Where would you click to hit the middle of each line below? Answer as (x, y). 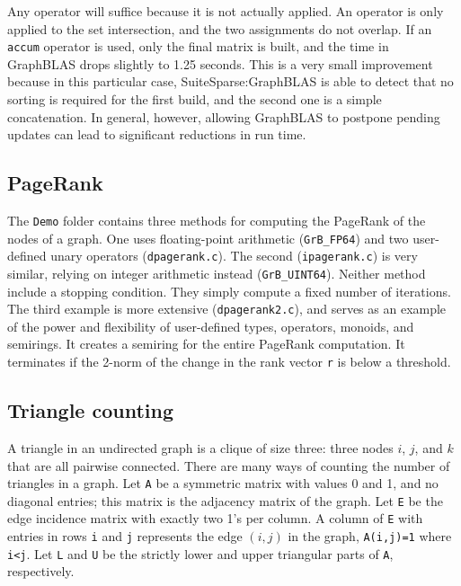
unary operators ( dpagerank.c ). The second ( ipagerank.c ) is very (234, 256)
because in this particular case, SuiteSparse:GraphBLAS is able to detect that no (230, 81)
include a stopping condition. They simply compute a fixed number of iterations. (229, 291)
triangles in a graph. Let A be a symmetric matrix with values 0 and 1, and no (223, 483)
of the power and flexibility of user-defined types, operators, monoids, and (211, 326)
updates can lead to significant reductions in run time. (157, 134)
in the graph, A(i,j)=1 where (370, 536)
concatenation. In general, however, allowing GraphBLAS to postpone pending (224, 116)
